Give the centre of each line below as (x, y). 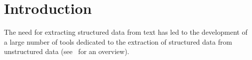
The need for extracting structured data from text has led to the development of (126, 32)
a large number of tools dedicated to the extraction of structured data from (118, 41)
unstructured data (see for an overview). (67, 51)
